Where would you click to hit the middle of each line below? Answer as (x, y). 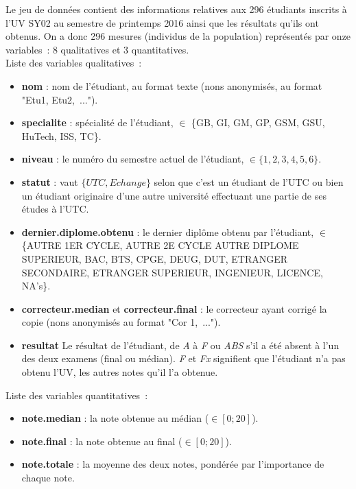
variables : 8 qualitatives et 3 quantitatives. (97, 49)
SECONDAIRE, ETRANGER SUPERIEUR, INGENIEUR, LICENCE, (172, 272)
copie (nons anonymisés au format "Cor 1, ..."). (121, 322)
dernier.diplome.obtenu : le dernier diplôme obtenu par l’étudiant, (168, 231)
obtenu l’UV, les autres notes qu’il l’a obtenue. (120, 372)
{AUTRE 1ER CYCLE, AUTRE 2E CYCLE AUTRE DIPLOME (160, 245)
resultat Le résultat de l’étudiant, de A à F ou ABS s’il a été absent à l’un (180, 345)
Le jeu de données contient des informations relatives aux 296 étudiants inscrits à (176, 9)
